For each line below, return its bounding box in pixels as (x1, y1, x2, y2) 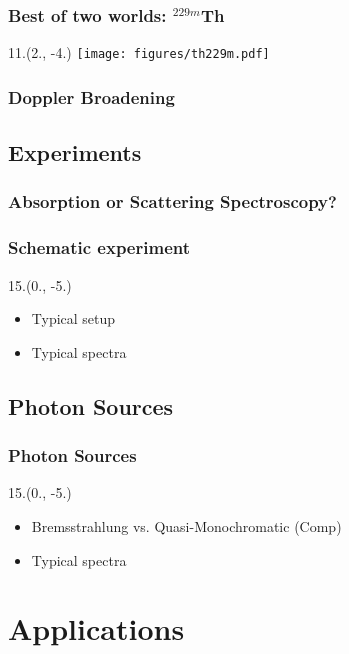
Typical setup (31, 308, 116, 329)
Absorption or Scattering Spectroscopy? (8, 189, 337, 214)
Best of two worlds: (8, 2, 167, 27)
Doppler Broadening (8, 84, 175, 109)
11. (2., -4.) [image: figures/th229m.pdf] (8, 42, 270, 63)
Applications (8, 608, 185, 649)
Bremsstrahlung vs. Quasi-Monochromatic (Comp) (31, 515, 342, 536)
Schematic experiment (8, 235, 190, 260)
